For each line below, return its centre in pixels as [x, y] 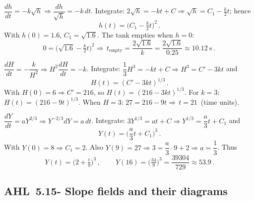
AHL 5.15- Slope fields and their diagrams [116, 190]
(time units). [220, 101]
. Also [95, 147]
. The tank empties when [135, 34]
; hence [240, 11]
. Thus [227, 147]
